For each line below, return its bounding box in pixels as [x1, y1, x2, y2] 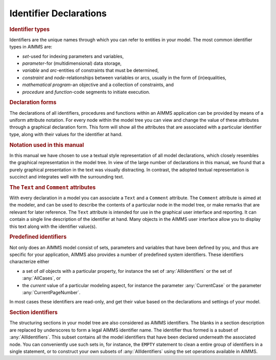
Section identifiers [9, 309, 58, 316]
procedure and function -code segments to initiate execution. [22, 89, 150, 95]
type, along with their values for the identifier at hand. [9, 131, 123, 137]
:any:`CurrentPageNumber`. [22, 289, 81, 295]
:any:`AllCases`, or [22, 275, 61, 281]
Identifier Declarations [9, 8, 107, 19]
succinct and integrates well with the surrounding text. [9, 173, 124, 179]
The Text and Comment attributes [9, 184, 96, 191]
